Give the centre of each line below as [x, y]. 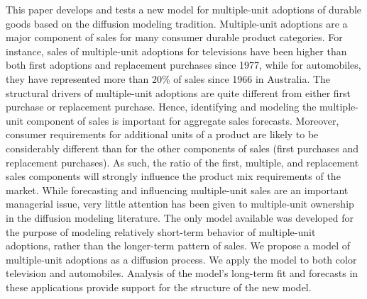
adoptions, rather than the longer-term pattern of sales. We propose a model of [178, 246]
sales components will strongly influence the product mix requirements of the [173, 176]
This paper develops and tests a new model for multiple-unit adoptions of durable [184, 9]
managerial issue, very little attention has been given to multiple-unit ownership [180, 204]
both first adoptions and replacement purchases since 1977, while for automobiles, [183, 65]
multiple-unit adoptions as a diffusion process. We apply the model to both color [181, 259]
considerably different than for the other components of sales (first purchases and [182, 148]
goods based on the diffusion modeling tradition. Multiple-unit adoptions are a [177, 23]
